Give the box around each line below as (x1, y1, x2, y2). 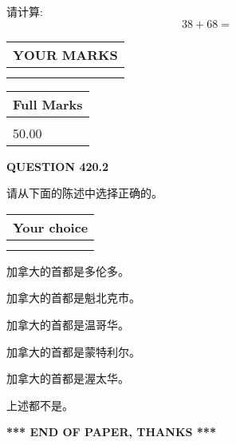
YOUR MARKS (13, 45, 118, 64)
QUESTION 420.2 (6, 157, 109, 174)
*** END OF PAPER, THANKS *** (6, 423, 216, 440)
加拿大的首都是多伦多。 (6, 262, 129, 279)
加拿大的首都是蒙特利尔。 (6, 343, 140, 360)
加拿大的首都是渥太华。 (6, 370, 129, 387)
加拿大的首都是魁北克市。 (6, 289, 140, 306)
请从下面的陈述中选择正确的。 (6, 185, 163, 201)
